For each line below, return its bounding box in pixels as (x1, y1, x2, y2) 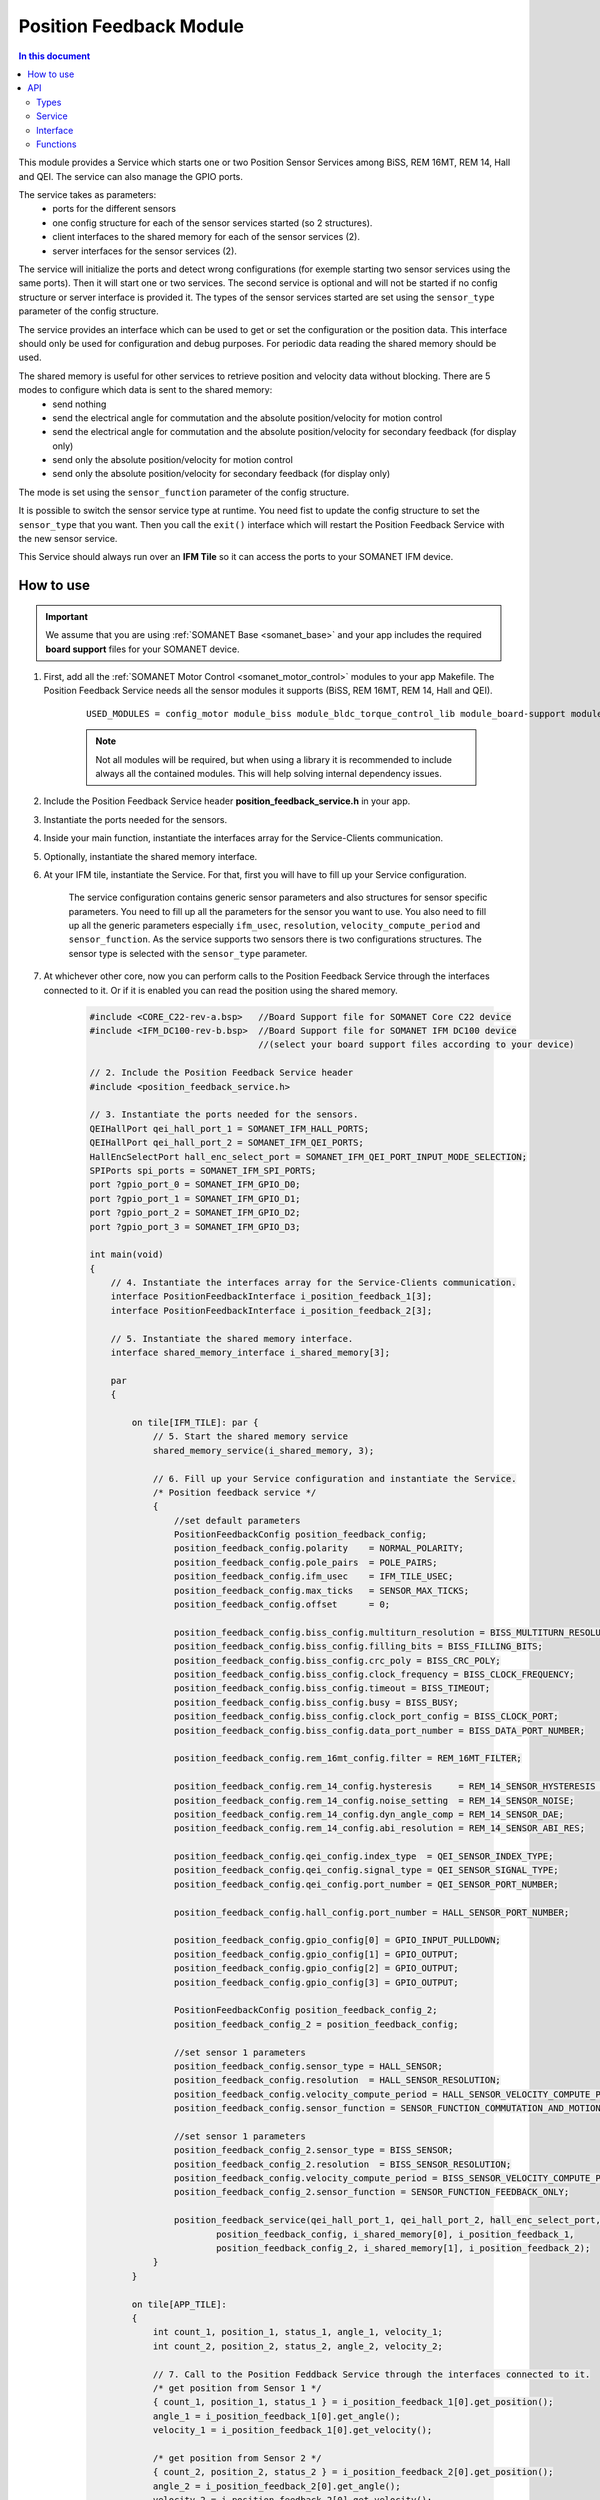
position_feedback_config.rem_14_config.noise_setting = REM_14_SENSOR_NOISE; (173, 1795, 575, 1806)
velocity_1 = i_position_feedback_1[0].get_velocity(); (152, 2425, 433, 2436)
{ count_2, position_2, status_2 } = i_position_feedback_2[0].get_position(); (152, 2466, 554, 2478)
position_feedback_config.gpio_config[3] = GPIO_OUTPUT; (173, 1976, 459, 1988)
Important (45, 610, 89, 622)
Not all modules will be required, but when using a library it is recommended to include (95, 753, 453, 765)
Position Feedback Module (18, 15, 245, 37)
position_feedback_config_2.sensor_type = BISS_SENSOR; (173, 2145, 454, 2156)
